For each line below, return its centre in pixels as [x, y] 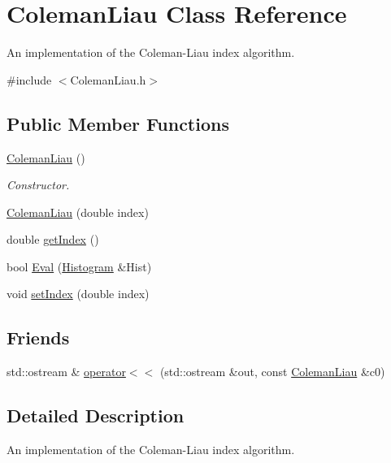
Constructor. [38, 185]
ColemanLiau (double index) [78, 212]
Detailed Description [96, 415]
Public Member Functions [118, 123]
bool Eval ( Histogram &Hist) [79, 266]
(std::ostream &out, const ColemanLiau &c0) [272, 372]
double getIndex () [53, 239]
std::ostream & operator [66, 372]
